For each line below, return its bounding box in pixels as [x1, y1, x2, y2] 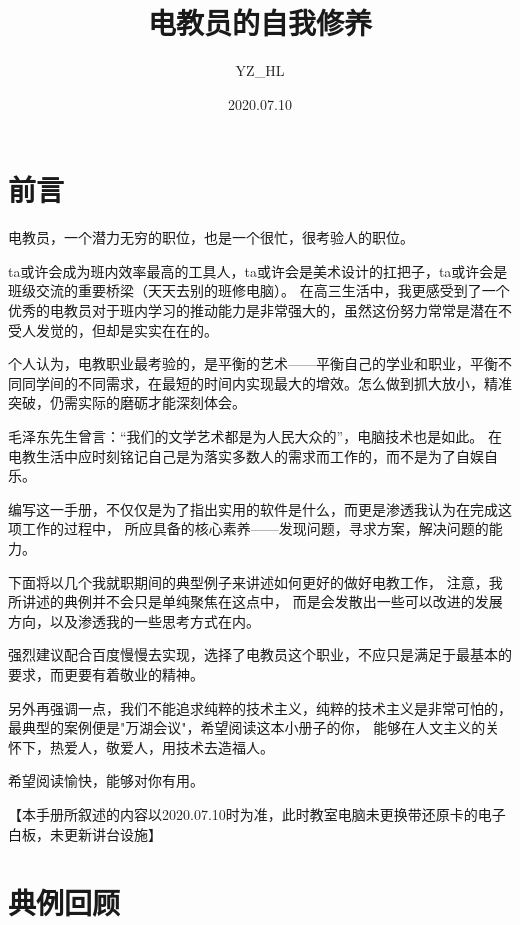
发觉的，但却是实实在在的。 [35, 319, 218, 340]
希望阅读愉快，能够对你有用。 [8, 770, 204, 791]
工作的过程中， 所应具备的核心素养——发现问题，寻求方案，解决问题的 [21, 518, 489, 539]
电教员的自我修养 [147, 2, 372, 43]
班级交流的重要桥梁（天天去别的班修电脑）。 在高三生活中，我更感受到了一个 [8, 280, 510, 301]
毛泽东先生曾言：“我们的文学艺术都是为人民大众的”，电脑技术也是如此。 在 [8, 426, 502, 446]
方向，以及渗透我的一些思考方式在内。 [8, 610, 260, 631]
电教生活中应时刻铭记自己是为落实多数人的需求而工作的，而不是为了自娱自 [8, 445, 498, 466]
